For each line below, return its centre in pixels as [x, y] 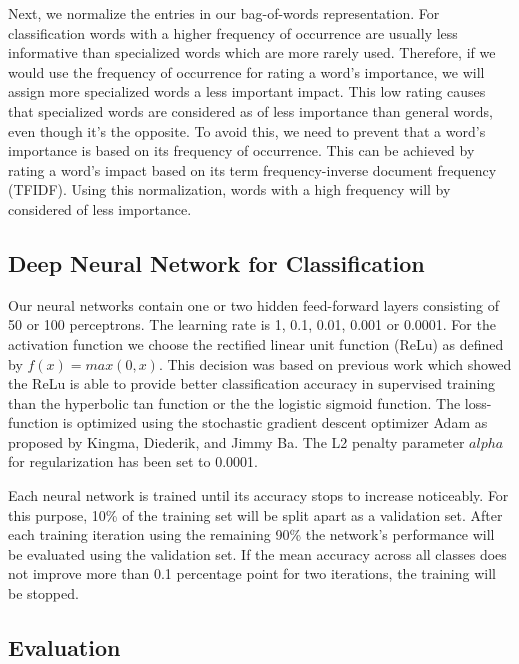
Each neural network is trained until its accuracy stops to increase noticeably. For [258, 495]
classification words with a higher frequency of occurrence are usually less [233, 32]
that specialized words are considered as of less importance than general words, [250, 110]
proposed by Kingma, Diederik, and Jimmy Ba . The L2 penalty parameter [236, 441]
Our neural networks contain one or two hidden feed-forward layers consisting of [253, 304]
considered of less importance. [100, 208]
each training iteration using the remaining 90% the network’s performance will [251, 534]
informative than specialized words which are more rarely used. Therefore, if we [252, 52]
